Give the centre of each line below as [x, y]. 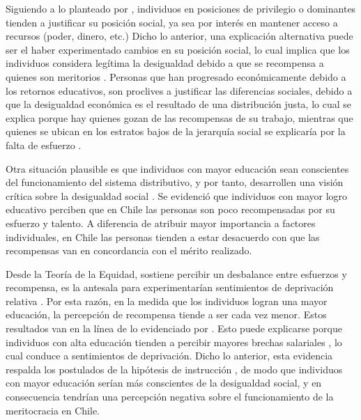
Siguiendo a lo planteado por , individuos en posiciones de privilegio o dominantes [181, 8]
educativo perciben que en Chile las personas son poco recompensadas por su [170, 209]
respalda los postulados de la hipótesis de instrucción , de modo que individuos [174, 369]
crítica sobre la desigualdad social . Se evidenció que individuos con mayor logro [177, 195]
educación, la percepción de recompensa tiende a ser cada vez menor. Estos [166, 314]
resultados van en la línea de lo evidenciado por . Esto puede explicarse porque [174, 328]
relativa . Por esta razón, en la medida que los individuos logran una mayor [167, 301]
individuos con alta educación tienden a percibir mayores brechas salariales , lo [174, 342]
